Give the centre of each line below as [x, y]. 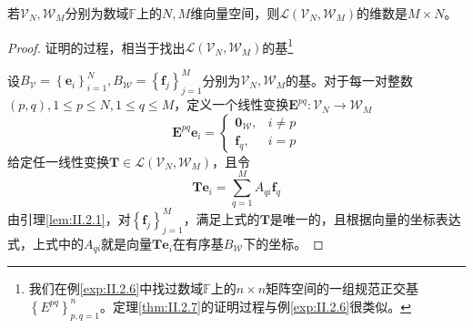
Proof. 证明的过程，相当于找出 [96, 47]
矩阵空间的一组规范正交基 [342, 288]
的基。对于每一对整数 [349, 80]
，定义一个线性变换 [231, 104]
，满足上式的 [221, 218]
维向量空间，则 [235, 13]
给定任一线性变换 [58, 161]
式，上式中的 [45, 243]
